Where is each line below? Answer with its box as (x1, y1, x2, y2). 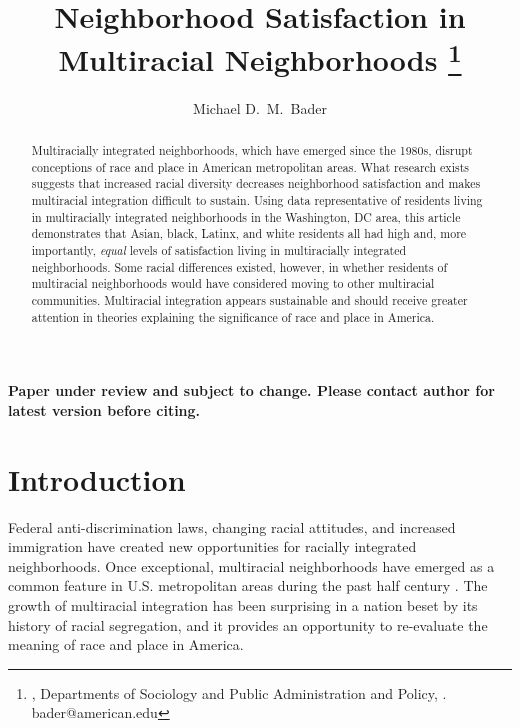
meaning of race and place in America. (8, 634, 244, 655)
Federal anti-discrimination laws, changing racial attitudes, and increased (8, 516, 456, 537)
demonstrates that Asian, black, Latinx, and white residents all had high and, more (31, 225, 467, 242)
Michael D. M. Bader (193, 97, 327, 118)
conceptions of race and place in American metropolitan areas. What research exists (31, 158, 469, 175)
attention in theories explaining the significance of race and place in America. (31, 308, 435, 325)
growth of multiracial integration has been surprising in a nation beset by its (8, 594, 478, 615)
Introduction (8, 458, 186, 499)
